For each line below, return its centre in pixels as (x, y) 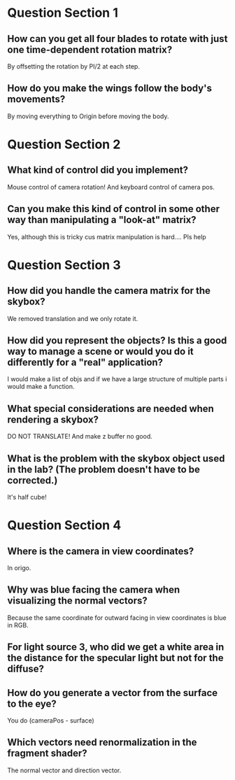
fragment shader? (47, 753)
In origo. (19, 568)
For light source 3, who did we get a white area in (116, 647)
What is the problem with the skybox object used (116, 459)
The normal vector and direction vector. (64, 770)
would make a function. (41, 387)
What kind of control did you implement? (98, 170)
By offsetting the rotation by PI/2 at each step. (73, 66)
